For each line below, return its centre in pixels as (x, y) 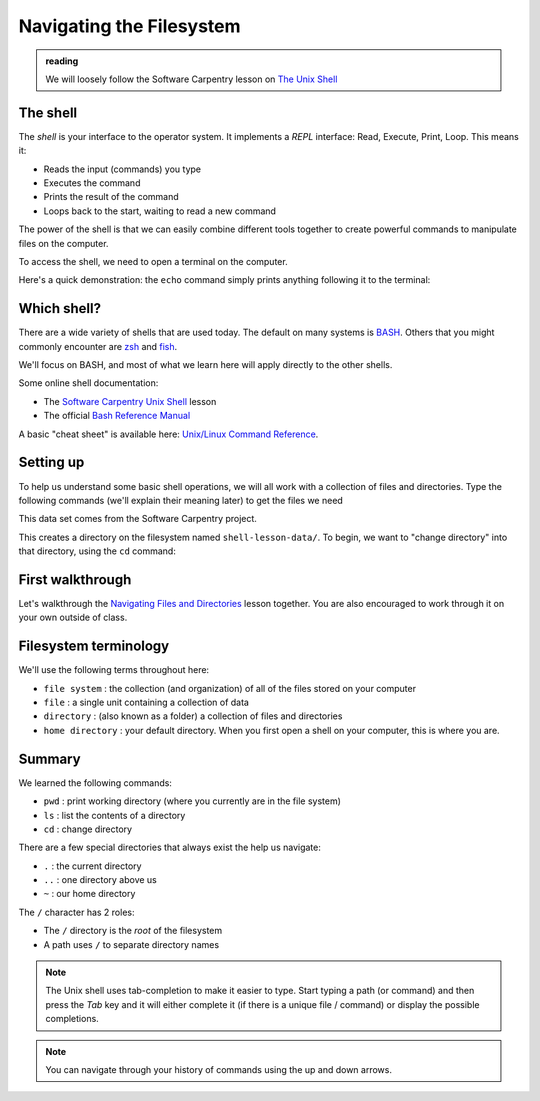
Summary (49, 758)
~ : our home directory (89, 894)
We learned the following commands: (95, 782)
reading (62, 61)
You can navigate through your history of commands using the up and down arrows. (218, 1069)
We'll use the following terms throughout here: (114, 670)
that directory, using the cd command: (97, 551)
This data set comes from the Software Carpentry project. (137, 519)
